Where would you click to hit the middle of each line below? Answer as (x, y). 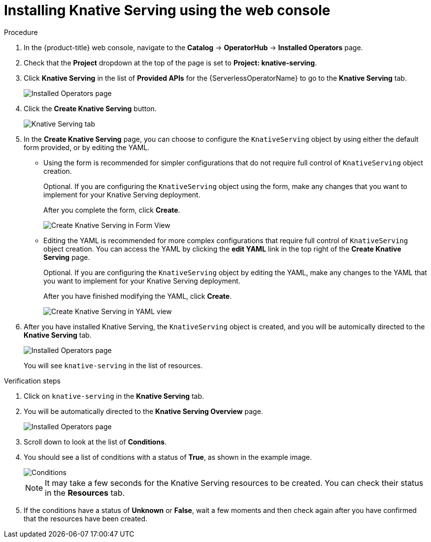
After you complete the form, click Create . (112, 210)
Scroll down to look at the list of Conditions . (95, 442)
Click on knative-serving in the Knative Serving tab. (114, 396)
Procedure (21, 32)
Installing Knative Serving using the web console (167, 10)
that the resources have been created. (86, 518)
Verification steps (33, 381)
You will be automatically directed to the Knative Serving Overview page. (143, 411)
